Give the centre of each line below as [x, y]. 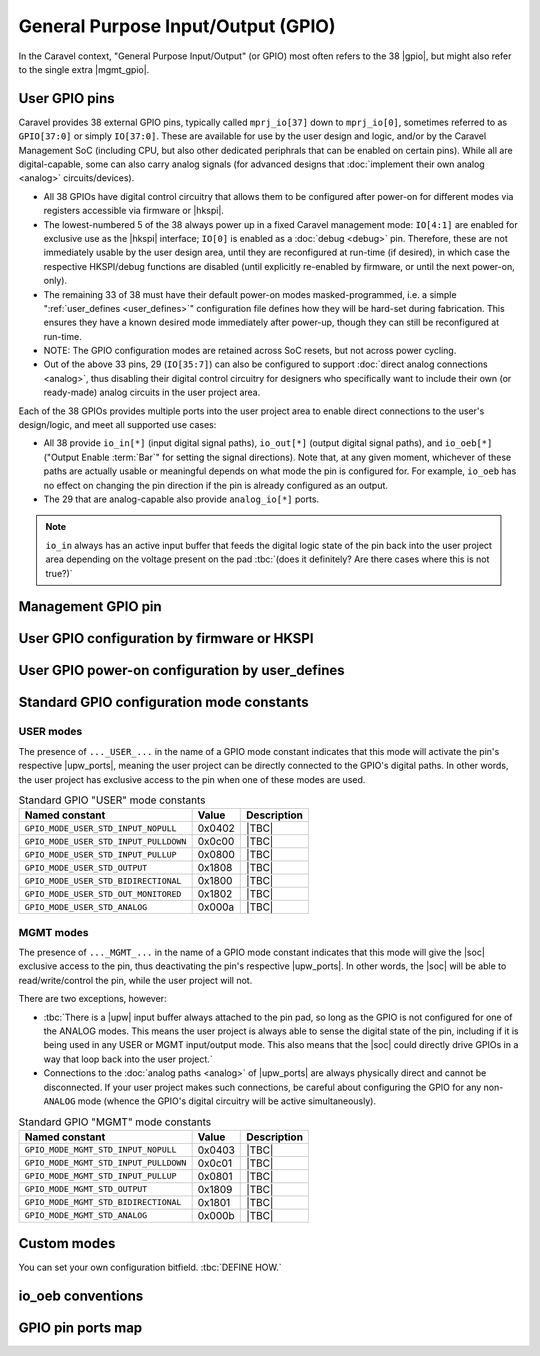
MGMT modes [53, 932]
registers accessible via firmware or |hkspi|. [134, 211]
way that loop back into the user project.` [128, 1059]
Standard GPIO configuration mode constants [163, 702]
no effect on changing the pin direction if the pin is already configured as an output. [216, 485]
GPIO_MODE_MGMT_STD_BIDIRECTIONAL [103, 1202]
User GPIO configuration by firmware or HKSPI [166, 638]
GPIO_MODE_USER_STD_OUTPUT [86, 867]
